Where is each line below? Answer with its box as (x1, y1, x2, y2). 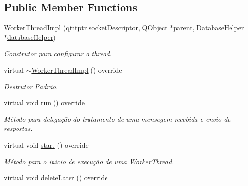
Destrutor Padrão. (4, 81, 58, 91)
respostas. (4, 123, 33, 133)
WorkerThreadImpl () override (31, 64, 122, 74)
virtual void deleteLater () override (4, 172, 108, 183)
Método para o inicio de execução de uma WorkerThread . (4, 156, 174, 166)
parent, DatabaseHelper (173, 22, 244, 33)
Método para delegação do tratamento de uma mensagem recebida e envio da (4, 113, 231, 124)
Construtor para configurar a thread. (4, 48, 112, 58)
